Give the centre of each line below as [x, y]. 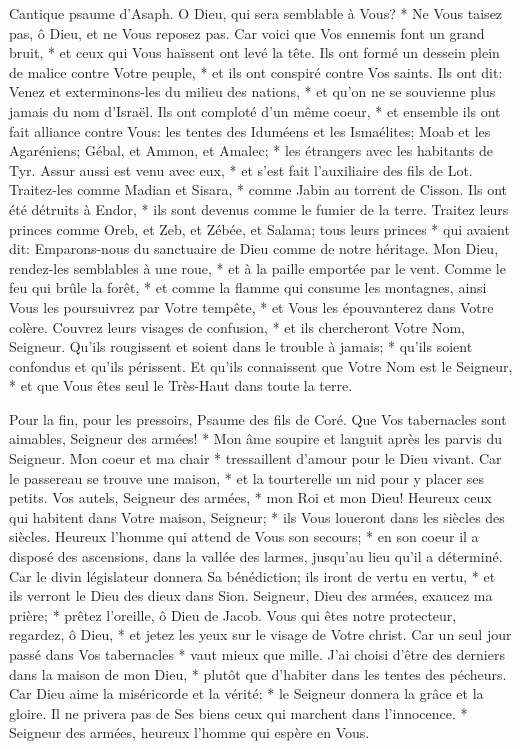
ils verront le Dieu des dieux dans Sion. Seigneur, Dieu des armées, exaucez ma [251, 595]
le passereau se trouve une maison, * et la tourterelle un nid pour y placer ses [247, 477]
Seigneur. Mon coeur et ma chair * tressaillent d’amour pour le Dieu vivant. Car [255, 458]
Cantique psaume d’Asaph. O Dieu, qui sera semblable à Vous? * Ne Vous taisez [256, 13]
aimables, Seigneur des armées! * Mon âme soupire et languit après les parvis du [256, 438]
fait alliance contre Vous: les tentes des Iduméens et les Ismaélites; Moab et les [250, 130]
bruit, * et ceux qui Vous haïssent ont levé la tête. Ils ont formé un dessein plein [254, 52]
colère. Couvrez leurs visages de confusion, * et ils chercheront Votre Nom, [237, 326]
